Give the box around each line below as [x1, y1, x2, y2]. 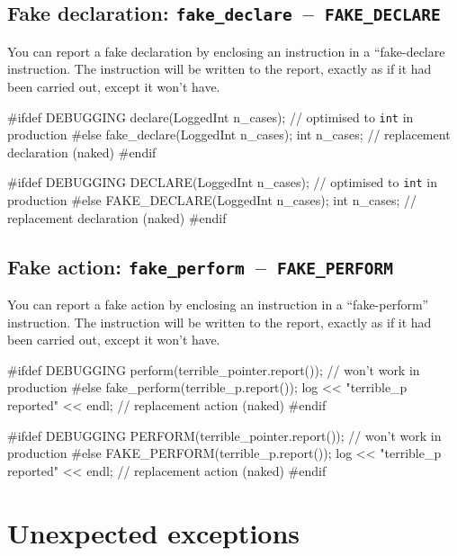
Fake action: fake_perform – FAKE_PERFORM [7, 252, 393, 280]
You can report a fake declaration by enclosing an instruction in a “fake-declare [7, 41, 445, 60]
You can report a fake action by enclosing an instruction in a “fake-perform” [7, 295, 429, 314]
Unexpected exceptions [7, 514, 300, 551]
